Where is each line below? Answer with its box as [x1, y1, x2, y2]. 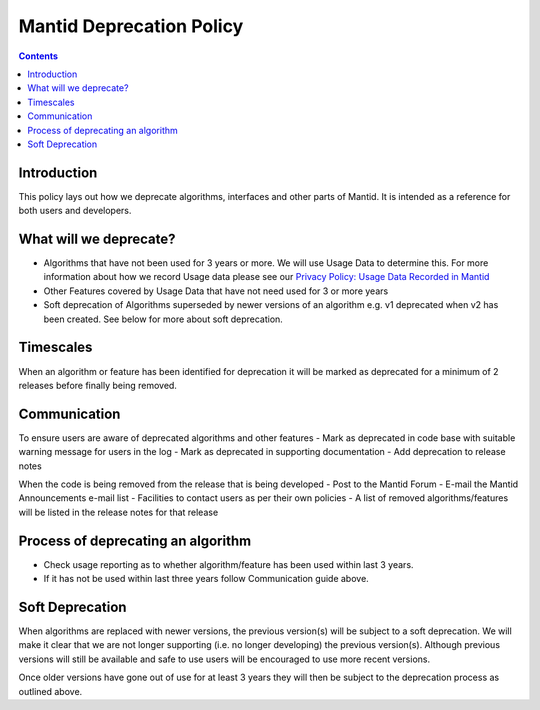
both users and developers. [18, 205, 132, 217]
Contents [18, 50, 59, 62]
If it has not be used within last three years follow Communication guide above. [43, 573, 369, 585]
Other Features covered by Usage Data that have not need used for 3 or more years [43, 285, 389, 297]
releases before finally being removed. [18, 379, 177, 391]
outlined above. [18, 685, 83, 697]
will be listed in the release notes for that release [18, 506, 219, 518]
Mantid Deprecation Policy [18, 15, 244, 37]
